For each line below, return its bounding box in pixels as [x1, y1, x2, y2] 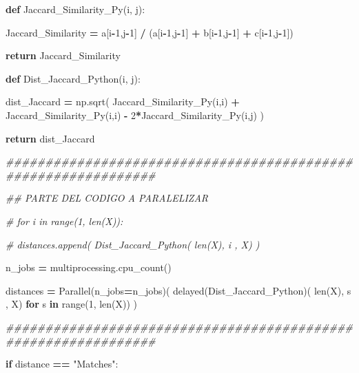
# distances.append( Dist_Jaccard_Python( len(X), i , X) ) [6, 237, 260, 251]
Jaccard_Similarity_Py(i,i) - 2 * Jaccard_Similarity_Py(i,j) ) [6, 107, 264, 122]
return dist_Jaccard [6, 131, 95, 145]
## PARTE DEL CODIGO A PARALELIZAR [6, 191, 209, 205]
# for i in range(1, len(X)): [6, 213, 123, 228]
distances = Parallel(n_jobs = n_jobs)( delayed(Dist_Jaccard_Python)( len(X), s [6, 283, 351, 297]
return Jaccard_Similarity [6, 48, 121, 63]
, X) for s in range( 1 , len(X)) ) [6, 297, 138, 311]
